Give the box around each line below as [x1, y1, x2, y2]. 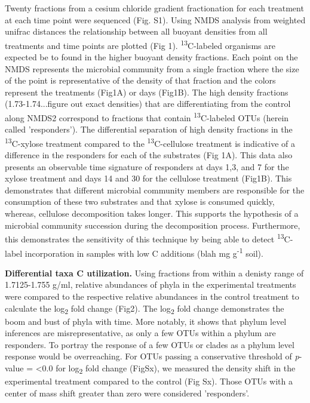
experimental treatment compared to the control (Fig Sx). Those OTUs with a [5, 375, 293, 387]
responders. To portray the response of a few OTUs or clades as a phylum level [5, 338, 294, 350]
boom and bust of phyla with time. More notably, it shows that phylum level [5, 315, 287, 327]
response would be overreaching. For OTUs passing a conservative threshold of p [5, 350, 299, 362]
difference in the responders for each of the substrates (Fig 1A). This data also [5, 149, 293, 161]
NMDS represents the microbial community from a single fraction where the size [5, 62, 299, 75]
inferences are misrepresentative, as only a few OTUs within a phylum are [5, 327, 276, 339]
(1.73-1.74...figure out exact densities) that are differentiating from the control [5, 97, 291, 110]
